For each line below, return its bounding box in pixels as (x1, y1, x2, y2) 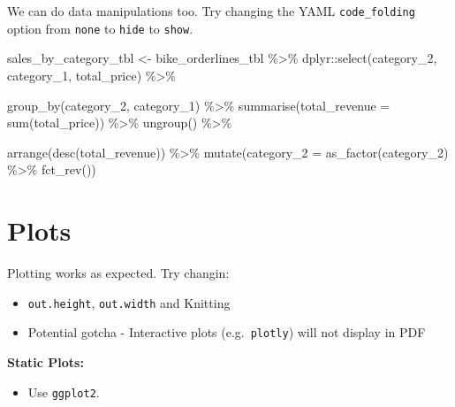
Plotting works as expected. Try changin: (7, 264, 230, 281)
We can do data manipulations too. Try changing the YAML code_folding (7, 2, 415, 19)
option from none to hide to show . (7, 19, 193, 37)
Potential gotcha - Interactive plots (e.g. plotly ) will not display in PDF (27, 323, 426, 342)
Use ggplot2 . (27, 382, 100, 401)
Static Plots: (7, 352, 84, 371)
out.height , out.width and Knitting (27, 293, 231, 311)
